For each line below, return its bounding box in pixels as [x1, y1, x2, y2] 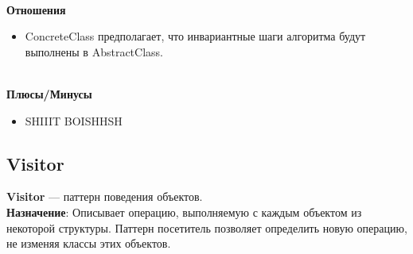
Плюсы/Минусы [6, 85, 92, 102]
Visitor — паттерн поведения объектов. [6, 188, 203, 205]
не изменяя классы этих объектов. [6, 235, 171, 252]
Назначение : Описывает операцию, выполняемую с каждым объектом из [6, 203, 362, 220]
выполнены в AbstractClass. [25, 43, 163, 60]
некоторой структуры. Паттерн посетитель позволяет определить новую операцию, [6, 219, 407, 236]
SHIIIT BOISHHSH [25, 112, 123, 129]
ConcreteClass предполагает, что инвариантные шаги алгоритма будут [25, 28, 366, 44]
